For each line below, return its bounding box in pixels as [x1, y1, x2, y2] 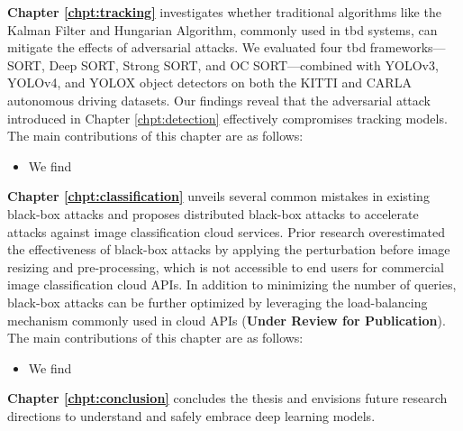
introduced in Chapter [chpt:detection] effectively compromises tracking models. [7, 108, 448, 127]
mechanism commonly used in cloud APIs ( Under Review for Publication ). [7, 310, 446, 329]
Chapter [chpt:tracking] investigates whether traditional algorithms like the [7, 3, 441, 21]
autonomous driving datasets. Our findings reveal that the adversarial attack [7, 90, 431, 109]
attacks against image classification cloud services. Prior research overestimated [7, 222, 445, 241]
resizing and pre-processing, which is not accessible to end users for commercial [7, 257, 444, 276]
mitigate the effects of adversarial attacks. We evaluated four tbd [7, 38, 367, 57]
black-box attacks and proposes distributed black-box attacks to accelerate [7, 204, 419, 223]
